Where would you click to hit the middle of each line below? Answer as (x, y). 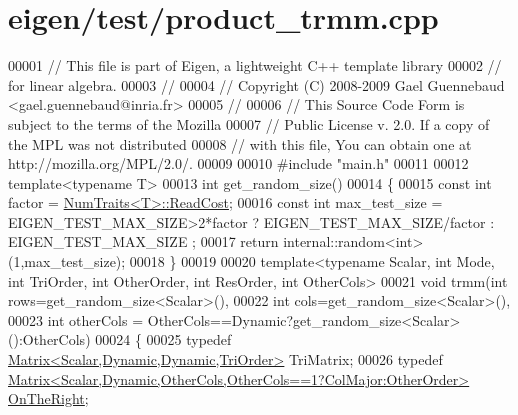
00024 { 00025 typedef (163, 339)
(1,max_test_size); (67, 261)
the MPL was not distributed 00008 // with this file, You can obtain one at (240, 143)
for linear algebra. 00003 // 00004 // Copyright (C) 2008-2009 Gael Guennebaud (256, 84)
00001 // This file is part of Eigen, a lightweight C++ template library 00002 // (255, 65)
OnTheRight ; (48, 398)
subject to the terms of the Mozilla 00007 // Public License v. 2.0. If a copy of (249, 123)
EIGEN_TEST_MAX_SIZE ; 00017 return (143, 241)
